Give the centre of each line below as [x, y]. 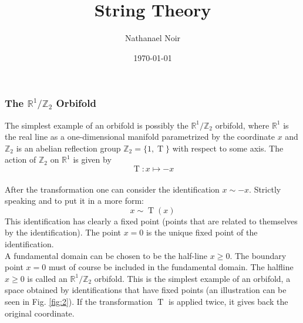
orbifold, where [242, 125]
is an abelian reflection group [68, 148]
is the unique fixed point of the [202, 232]
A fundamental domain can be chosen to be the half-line [106, 255]
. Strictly [265, 189]
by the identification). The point [63, 232]
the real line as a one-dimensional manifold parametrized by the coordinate [140, 137]
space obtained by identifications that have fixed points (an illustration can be [146, 290]
